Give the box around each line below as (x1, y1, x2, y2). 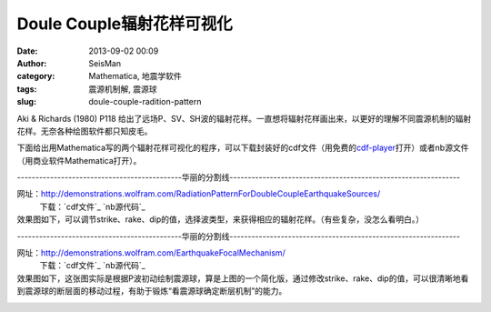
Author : (16, 57, 47, 68)
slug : (16, 96, 36, 107)
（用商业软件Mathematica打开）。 (16, 155, 142, 166)
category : (16, 71, 55, 82)
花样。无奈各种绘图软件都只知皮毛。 (16, 126, 153, 136)
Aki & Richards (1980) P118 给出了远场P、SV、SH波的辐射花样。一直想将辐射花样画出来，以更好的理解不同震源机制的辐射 (16, 113, 472, 124)
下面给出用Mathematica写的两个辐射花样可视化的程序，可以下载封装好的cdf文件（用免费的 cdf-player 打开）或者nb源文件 (16, 142, 469, 154)
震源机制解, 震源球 (88, 83, 157, 95)
